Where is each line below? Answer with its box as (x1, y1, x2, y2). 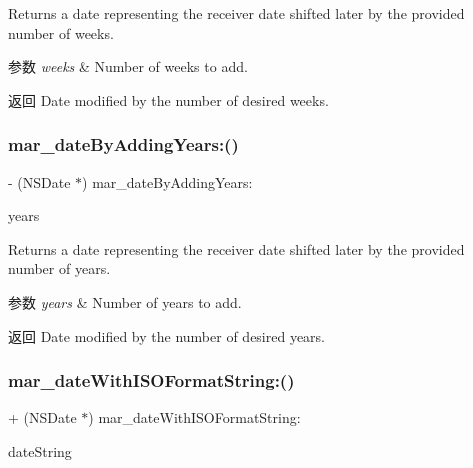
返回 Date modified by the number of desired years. (8, 325, 326, 346)
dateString (8, 440, 72, 461)
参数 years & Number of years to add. (8, 291, 242, 312)
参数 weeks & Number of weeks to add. (8, 56, 248, 77)
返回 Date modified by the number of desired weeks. (8, 89, 329, 110)
